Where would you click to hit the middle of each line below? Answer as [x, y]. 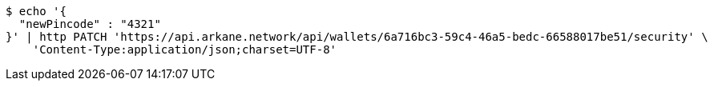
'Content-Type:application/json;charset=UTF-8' [185, 49]
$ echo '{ [36, 11]
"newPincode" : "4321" [90, 24]
